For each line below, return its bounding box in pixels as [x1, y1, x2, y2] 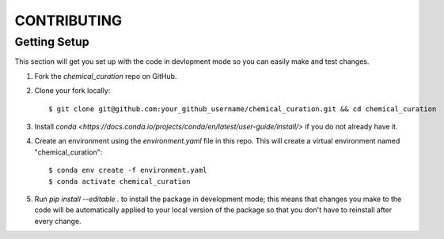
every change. [34, 216, 82, 226]
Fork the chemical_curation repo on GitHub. [34, 71, 177, 80]
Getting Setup [14, 35, 90, 49]
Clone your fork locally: [34, 86, 111, 95]
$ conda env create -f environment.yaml [48, 166, 207, 175]
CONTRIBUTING [14, 12, 123, 29]
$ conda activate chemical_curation [48, 177, 191, 185]
